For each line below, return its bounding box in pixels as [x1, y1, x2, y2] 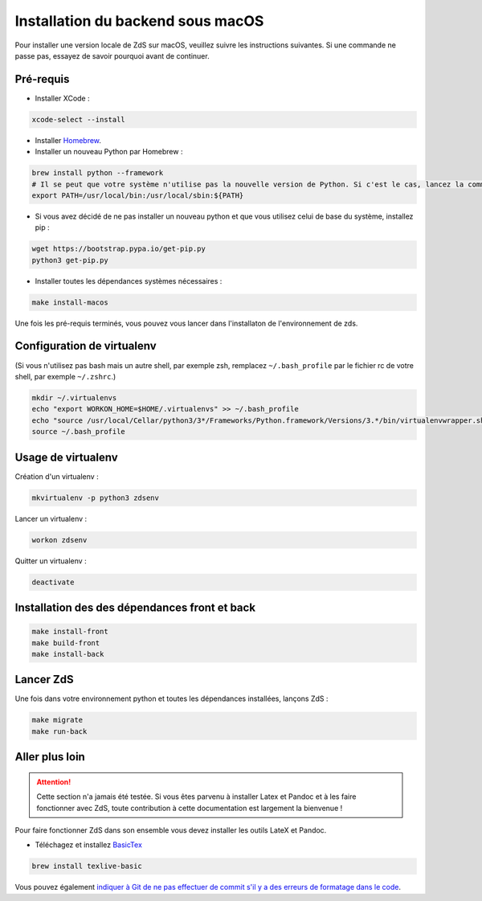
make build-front [31, 638, 100, 647]
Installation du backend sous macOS [14, 12, 264, 30]
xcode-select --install [31, 115, 126, 124]
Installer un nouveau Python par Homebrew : [35, 147, 183, 157]
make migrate [31, 715, 84, 725]
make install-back [31, 649, 104, 658]
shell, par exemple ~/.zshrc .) [14, 371, 116, 381]
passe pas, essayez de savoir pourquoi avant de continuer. [14, 51, 210, 60]
